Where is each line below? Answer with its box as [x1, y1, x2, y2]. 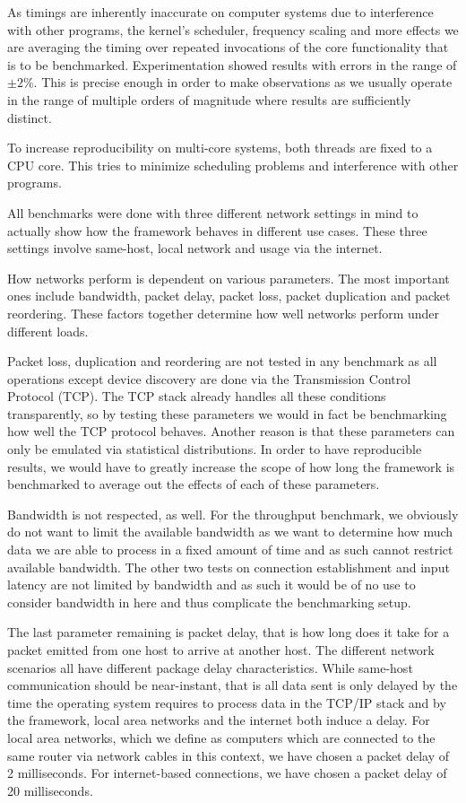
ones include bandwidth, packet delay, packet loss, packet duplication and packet [7, 286, 451, 305]
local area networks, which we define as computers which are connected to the [7, 728, 436, 746]
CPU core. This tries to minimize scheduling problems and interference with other [7, 155, 459, 174]
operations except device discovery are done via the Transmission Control [7, 369, 411, 388]
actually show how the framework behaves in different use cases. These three [7, 221, 427, 240]
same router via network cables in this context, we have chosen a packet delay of [7, 746, 450, 764]
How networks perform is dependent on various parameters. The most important [7, 268, 450, 287]
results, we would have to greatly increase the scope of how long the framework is [7, 457, 455, 476]
